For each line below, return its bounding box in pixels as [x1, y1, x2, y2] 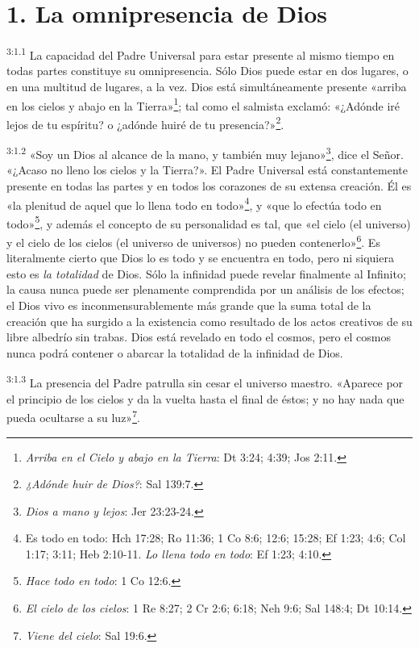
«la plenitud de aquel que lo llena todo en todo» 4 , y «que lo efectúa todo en [6, 194, 382, 213]
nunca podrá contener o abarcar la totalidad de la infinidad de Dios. [6, 344, 343, 361]
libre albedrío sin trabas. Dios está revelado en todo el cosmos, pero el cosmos [6, 328, 391, 345]
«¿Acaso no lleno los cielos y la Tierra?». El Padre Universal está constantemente [6, 161, 408, 178]
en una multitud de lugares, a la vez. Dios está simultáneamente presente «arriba [6, 77, 407, 94]
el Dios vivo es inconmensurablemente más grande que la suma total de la [6, 297, 371, 314]
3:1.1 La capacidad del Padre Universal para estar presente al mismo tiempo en [6, 44, 395, 63]
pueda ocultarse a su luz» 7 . [6, 407, 140, 425]
